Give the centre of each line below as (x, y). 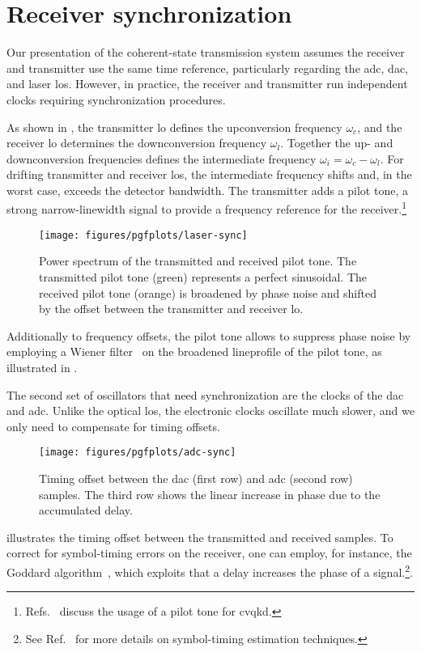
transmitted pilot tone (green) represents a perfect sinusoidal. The (203, 276)
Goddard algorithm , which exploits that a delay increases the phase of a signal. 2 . (210, 570)
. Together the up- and (337, 143)
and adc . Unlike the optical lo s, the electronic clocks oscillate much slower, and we (210, 411)
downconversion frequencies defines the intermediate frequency (162, 158)
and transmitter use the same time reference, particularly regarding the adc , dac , (207, 68)
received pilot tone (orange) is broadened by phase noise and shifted (208, 292)
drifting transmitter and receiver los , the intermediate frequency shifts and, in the (209, 174)
